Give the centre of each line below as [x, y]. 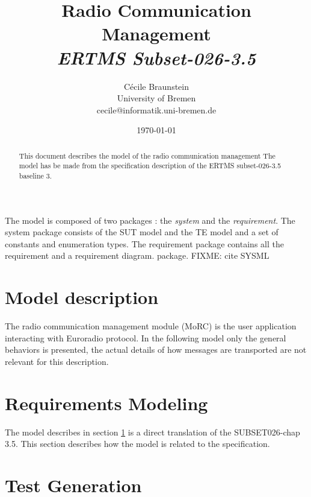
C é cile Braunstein [156, 86]
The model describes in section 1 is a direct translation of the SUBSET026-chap [152, 432]
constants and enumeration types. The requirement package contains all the [144, 243]
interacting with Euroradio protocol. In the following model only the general [146, 337]
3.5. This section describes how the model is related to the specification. [137, 444]
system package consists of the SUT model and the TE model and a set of [142, 232]
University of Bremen [156, 98]
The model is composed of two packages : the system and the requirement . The [150, 220]
